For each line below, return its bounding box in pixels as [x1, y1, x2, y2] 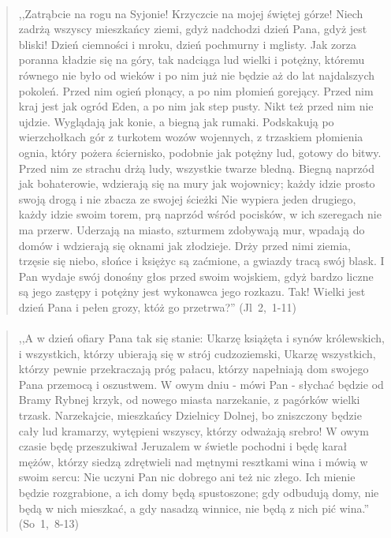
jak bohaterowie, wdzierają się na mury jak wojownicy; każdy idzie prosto [18, 175, 375, 192]
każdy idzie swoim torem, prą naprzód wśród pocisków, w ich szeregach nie [18, 206, 382, 222]
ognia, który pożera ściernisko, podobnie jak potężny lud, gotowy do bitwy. [18, 144, 382, 160]
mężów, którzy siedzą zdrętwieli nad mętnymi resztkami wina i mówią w [18, 453, 368, 469]
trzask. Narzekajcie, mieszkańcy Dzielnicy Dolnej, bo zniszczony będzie [18, 407, 362, 424]
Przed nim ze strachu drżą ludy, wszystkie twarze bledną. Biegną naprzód [18, 159, 374, 176]
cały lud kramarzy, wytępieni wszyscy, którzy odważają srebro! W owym [18, 422, 369, 439]
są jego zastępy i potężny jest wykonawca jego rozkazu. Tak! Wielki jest [18, 283, 366, 300]
